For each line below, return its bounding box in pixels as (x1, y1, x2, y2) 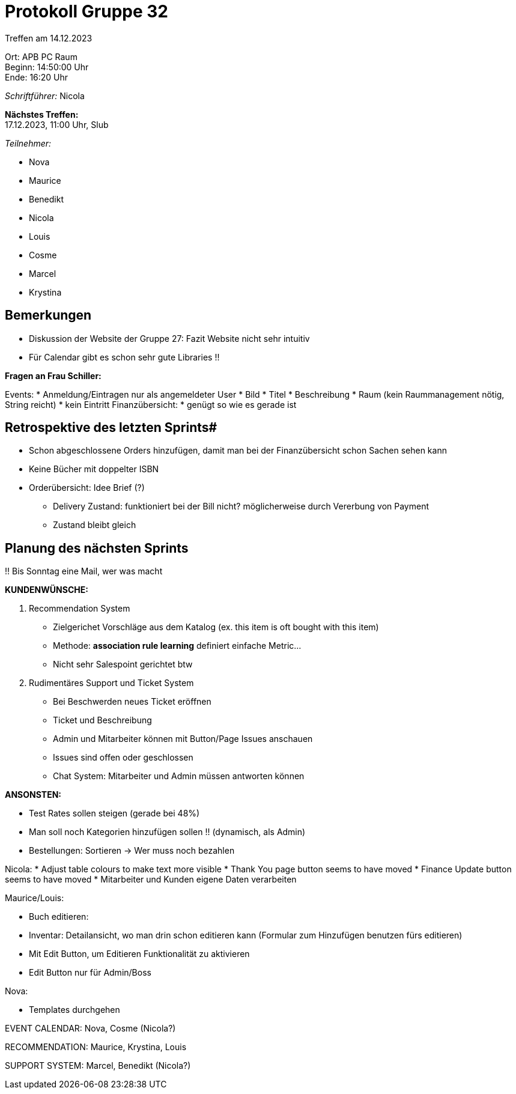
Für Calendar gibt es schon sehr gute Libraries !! (29, 351, 220, 362)
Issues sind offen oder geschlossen (53, 752, 193, 763)
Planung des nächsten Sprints (5, 540, 189, 556)
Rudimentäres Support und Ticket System (29, 678, 194, 688)
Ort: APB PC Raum (5, 51, 77, 62)
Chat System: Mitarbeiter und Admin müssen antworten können (53, 771, 305, 782)
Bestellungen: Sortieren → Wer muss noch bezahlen (29, 845, 235, 856)
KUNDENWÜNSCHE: (5, 585, 88, 595)
